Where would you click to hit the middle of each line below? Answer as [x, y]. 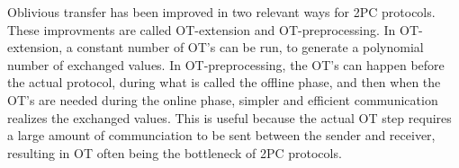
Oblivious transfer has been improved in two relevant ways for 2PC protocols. [221, 12]
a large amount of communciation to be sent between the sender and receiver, [221, 135]
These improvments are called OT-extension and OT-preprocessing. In [202, 29]
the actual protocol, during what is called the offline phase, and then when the [224, 82]
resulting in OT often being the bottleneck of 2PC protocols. [175, 152]
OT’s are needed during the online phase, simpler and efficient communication [223, 99]
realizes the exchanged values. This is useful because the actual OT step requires [229, 117]
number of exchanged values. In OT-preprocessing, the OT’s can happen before [226, 64]
